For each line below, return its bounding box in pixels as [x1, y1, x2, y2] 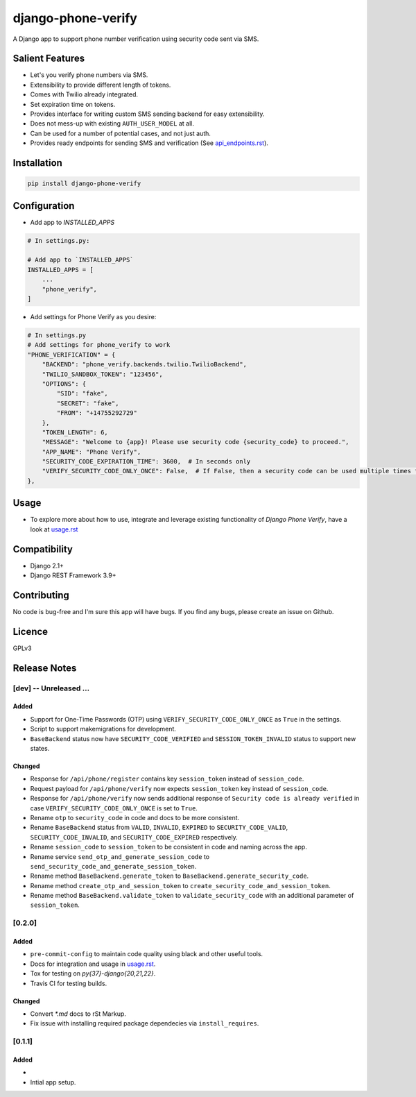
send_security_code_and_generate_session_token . [30, 862, 197, 870]
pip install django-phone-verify [27, 180, 141, 187]
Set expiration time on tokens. [30, 100, 116, 108]
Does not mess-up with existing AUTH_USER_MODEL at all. [30, 119, 194, 128]
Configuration [12, 200, 75, 212]
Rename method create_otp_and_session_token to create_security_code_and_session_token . [30, 881, 331, 890]
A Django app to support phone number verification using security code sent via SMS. [12, 35, 259, 43]
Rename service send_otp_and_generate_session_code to [30, 852, 210, 860]
